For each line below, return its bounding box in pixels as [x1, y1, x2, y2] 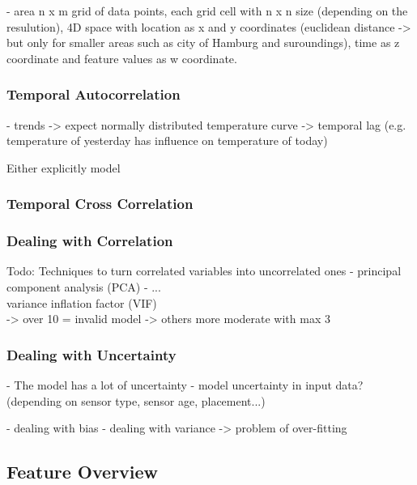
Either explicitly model [6, 159, 121, 176]
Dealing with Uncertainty [6, 344, 177, 364]
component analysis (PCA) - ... [6, 279, 161, 296]
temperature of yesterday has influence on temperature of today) [6, 132, 328, 149]
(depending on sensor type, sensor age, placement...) [6, 392, 266, 409]
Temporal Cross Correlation [6, 194, 194, 214]
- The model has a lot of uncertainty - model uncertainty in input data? [6, 377, 364, 394]
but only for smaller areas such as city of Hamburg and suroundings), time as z [6, 34, 400, 51]
